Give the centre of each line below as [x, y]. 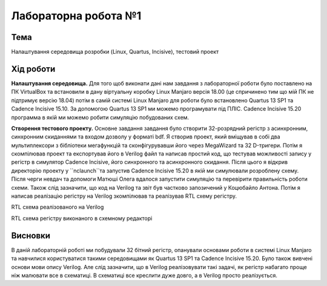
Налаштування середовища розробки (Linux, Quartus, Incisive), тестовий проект [115, 52]
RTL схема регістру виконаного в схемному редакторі [82, 218]
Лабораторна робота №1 [76, 16]
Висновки [31, 236]
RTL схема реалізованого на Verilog [58, 207]
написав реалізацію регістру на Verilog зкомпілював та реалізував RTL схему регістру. [124, 196]
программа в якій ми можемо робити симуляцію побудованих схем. [100, 117]
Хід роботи [33, 69]
